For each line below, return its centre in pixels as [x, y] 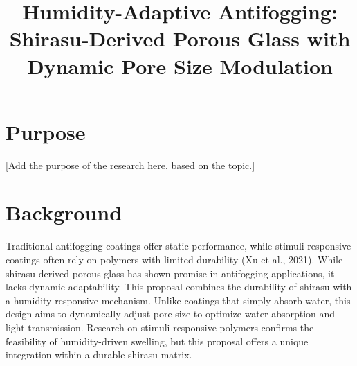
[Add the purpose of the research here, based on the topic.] [130, 165]
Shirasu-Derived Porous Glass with [180, 38]
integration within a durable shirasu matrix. [99, 355]
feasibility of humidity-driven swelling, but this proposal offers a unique [157, 341]
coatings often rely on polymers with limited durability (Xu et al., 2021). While [174, 259]
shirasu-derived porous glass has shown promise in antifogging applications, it [170, 273]
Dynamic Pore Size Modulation [180, 66]
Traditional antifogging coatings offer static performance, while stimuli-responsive [178, 246]
